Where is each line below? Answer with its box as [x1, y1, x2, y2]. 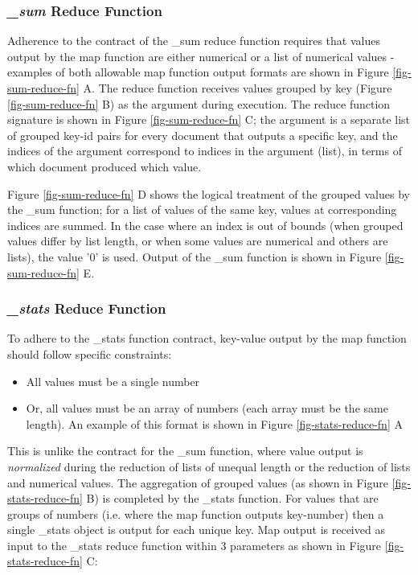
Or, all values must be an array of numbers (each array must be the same [26, 400, 388, 417]
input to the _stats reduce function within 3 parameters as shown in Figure [7, 536, 382, 553]
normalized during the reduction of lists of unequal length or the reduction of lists [7, 458, 411, 474]
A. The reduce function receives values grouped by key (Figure [83, 80, 392, 96]
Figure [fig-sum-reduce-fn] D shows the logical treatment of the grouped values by [7, 185, 410, 202]
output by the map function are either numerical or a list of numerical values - [7, 47, 395, 64]
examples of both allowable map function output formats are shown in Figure [7, 64, 389, 80]
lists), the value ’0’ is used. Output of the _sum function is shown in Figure [7, 248, 382, 265]
